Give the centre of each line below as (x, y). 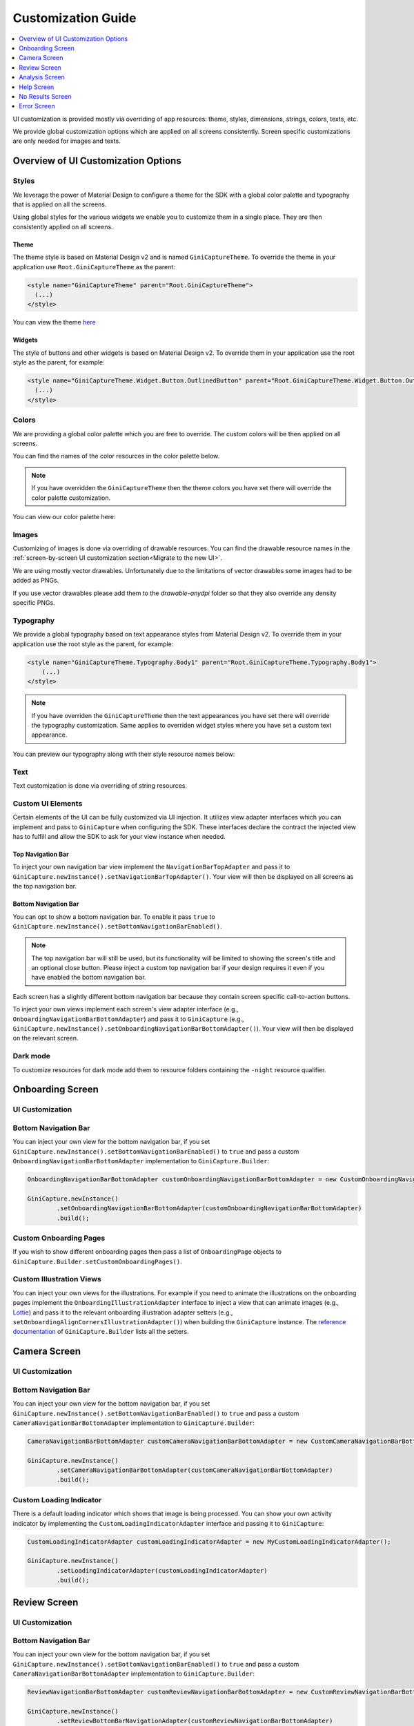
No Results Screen (45, 96)
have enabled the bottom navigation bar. (89, 978)
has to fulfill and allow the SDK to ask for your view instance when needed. (119, 836)
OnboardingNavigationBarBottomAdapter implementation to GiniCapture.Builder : (141, 1161)
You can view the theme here (54, 322)
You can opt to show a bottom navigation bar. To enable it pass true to (114, 917)
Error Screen (37, 106)
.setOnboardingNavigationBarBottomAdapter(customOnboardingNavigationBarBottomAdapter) (209, 1209)
